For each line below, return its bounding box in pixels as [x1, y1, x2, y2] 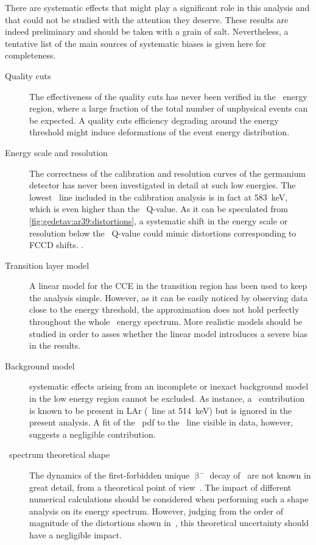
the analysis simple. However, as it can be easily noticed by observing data [29, 291, 308, 304]
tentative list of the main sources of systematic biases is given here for [5, 37, 266, 49]
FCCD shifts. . [29, 238, 84, 251]
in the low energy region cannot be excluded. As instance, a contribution [29, 392, 305, 405]
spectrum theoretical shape [9, 448, 110, 461]
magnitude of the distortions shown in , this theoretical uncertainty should [29, 516, 309, 529]
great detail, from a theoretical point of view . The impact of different [29, 480, 292, 493]
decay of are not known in [209, 469, 311, 481]
